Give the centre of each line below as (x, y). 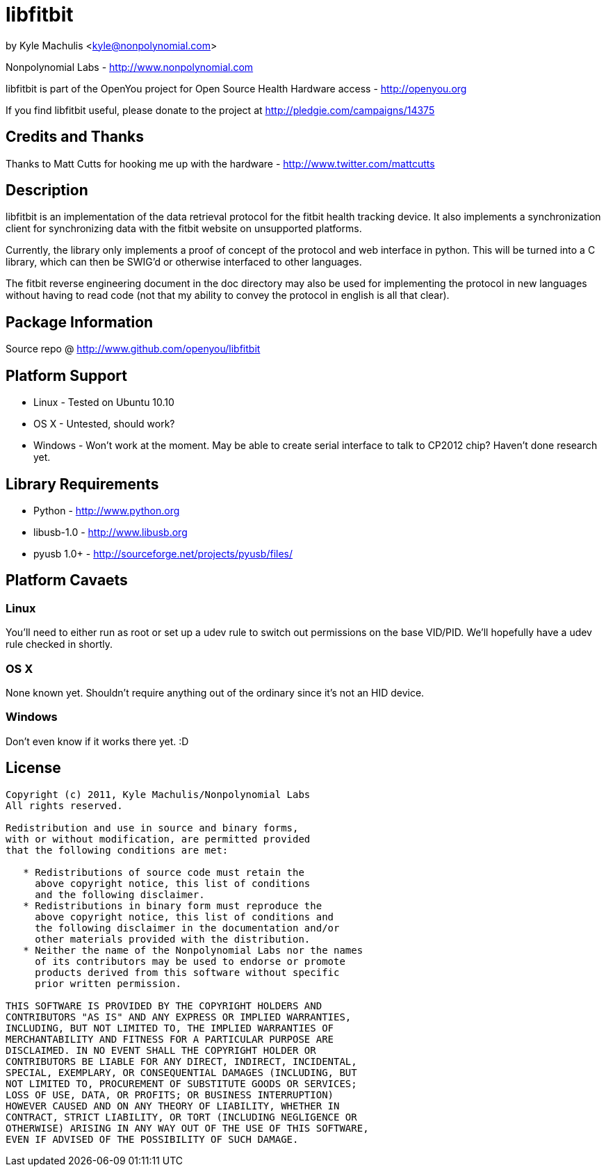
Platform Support (66, 375)
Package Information (80, 322)
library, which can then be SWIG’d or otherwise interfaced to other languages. (184, 262)
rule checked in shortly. (59, 644)
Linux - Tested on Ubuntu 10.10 (104, 402)
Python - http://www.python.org (107, 510)
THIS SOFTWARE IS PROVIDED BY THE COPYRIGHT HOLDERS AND (164, 1006)
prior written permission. (108, 983)
